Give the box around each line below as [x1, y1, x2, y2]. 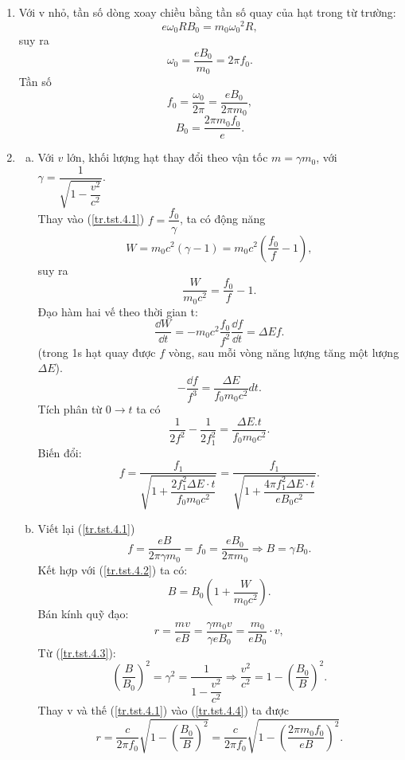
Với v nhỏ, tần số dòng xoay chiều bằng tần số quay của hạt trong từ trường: [18, 4, 396, 20]
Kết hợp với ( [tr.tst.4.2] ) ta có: [37, 562, 188, 578]
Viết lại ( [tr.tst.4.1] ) [37, 519, 135, 536]
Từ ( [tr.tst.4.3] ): [37, 644, 116, 660]
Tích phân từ [37, 401, 103, 417]
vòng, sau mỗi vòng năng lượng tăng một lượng [168, 343, 399, 360]
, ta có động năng [179, 210, 266, 227]
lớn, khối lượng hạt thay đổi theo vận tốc [66, 149, 268, 166]
